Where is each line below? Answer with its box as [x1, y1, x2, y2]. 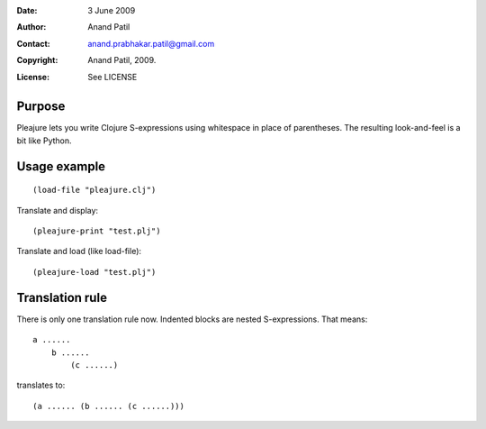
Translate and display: [16, 205, 99, 215]
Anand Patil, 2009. [87, 55, 157, 66]
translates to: [16, 379, 66, 391]
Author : [16, 22, 47, 32]
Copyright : [16, 55, 58, 66]
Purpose [16, 99, 66, 114]
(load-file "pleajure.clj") [32, 185, 157, 196]
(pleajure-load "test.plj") [32, 267, 157, 277]
